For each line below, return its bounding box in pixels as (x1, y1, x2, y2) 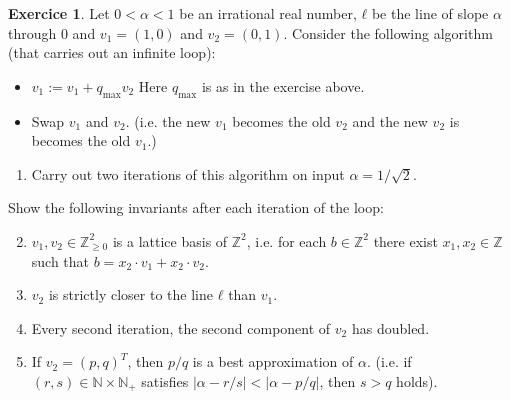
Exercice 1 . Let (8, 3, 110, 23)
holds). (396, 370, 438, 391)
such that (31, 250, 90, 271)
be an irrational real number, (179, 3, 357, 23)
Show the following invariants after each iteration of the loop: (8, 197, 384, 218)
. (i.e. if (366, 351, 412, 372)
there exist (373, 230, 438, 251)
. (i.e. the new (125, 110, 211, 131)
